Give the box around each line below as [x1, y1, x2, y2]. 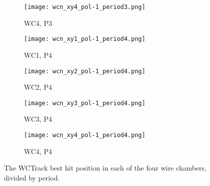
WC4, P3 [24, 17, 52, 28]
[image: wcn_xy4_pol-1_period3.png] [24, 3, 146, 10]
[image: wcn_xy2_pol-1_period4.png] [24, 67, 146, 75]
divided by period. [4, 172, 60, 183]
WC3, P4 [24, 114, 52, 124]
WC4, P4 [24, 146, 52, 156]
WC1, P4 [24, 49, 52, 60]
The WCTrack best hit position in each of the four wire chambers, [4, 163, 207, 173]
